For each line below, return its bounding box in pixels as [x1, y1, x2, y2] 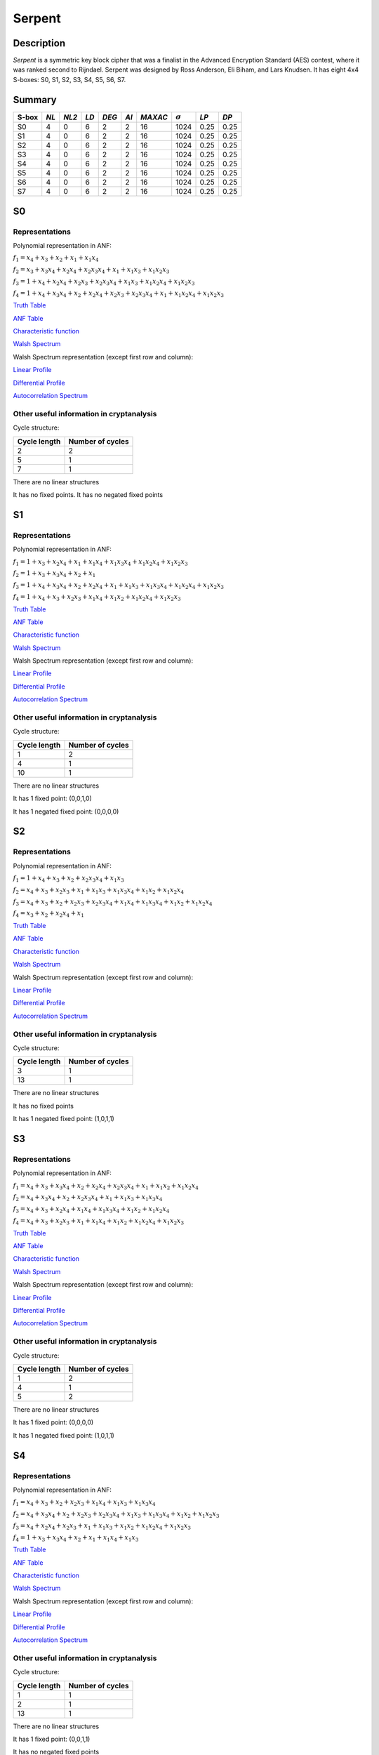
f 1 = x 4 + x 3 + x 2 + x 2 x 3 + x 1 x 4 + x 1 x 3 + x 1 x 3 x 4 [13, 1498, 156, 1508]
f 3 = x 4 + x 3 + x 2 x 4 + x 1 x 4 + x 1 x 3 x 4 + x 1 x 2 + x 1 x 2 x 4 [13, 1205, 170, 1214]
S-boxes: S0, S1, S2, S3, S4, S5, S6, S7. [13, 75, 126, 84]
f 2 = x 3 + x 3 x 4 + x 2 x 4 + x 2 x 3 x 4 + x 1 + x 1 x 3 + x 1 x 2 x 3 [13, 265, 170, 275]
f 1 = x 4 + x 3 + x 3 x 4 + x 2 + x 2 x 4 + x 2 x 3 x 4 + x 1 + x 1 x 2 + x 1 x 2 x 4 [13, 1181, 199, 1191]
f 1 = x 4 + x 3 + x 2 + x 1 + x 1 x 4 [13, 253, 99, 263]
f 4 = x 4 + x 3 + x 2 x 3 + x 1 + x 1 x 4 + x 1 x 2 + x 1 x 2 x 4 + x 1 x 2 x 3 [13, 1217, 185, 1226]
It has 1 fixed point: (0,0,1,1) [13, 1735, 91, 1743]
